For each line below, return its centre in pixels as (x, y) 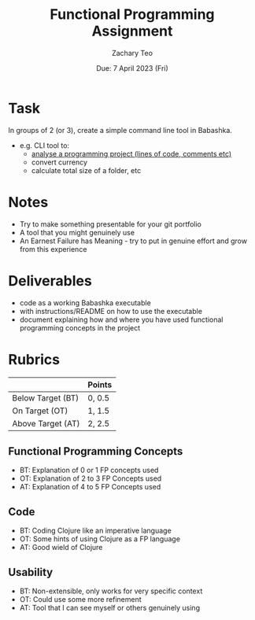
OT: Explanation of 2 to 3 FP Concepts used (91, 478)
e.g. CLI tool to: (44, 145)
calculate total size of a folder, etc (86, 170)
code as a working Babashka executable (85, 303)
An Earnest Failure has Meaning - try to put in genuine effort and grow (133, 241)
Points (100, 385)
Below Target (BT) (46, 397)
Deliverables (50, 280)
